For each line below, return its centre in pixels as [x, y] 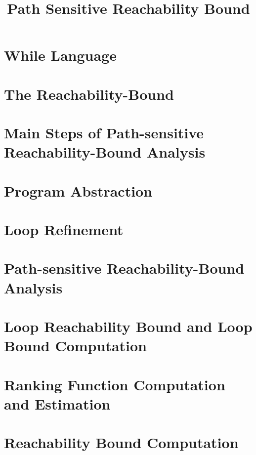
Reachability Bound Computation [121, 442]
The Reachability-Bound [89, 94]
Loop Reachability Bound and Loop [128, 326]
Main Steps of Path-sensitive [104, 133]
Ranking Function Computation [115, 384]
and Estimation [57, 403]
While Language [60, 55]
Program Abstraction [78, 190]
